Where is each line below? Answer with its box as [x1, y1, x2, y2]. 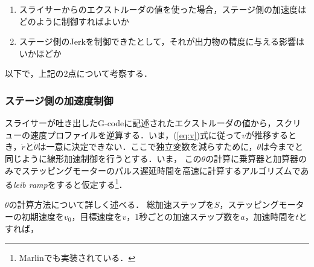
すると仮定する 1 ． [56, 176, 127, 190]
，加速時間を [245, 210, 296, 222]
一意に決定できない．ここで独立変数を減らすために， [46, 140, 257, 153]
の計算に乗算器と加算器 [205, 152, 299, 164]
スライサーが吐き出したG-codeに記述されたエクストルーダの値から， [5, 117, 276, 129]
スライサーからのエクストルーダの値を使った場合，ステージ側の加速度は [19, 3, 307, 15]
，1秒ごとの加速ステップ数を [126, 210, 241, 222]
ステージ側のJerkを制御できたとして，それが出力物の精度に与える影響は [19, 35, 304, 48]
